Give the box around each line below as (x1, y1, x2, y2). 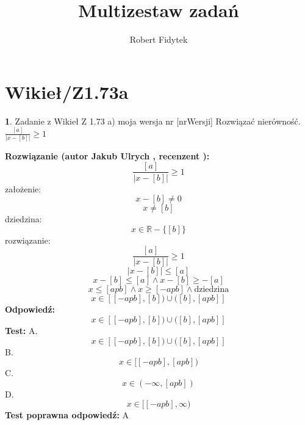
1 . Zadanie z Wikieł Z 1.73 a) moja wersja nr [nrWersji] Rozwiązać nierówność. (5, 114, 301, 127)
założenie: (5, 182, 41, 195)
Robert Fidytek (129, 33, 188, 46)
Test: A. (5, 324, 38, 336)
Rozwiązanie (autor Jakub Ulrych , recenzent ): (5, 149, 210, 162)
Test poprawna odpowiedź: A (5, 409, 129, 421)
